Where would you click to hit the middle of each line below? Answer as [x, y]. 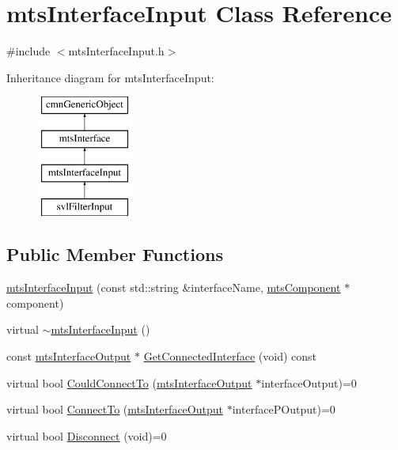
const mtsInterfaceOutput [69, 356]
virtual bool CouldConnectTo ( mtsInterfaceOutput [129, 382]
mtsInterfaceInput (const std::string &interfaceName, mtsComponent [174, 287]
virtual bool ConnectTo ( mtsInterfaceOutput [115, 409]
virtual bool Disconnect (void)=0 [87, 435]
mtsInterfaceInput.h [116, 51]
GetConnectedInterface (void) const [230, 356]
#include [28, 51]
